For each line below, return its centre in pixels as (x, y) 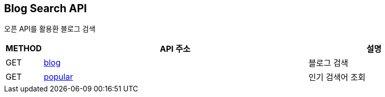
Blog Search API (45, 8)
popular (58, 77)
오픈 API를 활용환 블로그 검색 (50, 29)
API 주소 (175, 49)
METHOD (24, 48)
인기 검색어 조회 (337, 77)
